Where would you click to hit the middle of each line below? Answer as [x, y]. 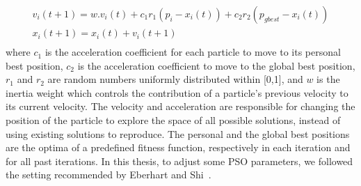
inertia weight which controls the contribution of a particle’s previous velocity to [177, 92]
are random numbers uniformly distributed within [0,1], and [175, 79]
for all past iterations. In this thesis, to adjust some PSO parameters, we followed [179, 161]
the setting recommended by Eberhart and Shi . [109, 175]
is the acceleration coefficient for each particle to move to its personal [193, 52]
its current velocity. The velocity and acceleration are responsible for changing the [180, 106]
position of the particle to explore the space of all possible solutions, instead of [173, 120]
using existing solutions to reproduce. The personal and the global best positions [178, 133]
